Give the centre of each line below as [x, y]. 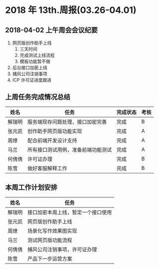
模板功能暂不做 [35, 61]
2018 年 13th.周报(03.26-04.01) [71, 10]
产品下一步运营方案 [50, 259]
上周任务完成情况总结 [38, 97]
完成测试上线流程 [37, 55]
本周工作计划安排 [31, 188]
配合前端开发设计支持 [53, 140]
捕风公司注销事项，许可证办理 [62, 249]
